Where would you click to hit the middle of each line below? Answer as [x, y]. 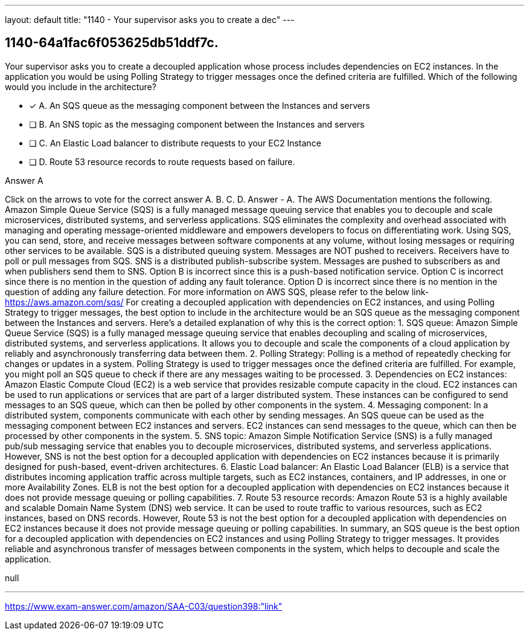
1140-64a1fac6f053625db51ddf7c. [112, 43]
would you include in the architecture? [81, 86]
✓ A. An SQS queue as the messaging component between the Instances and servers [200, 105]
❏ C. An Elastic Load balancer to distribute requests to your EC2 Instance [175, 143]
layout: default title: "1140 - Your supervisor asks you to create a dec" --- [150, 20]
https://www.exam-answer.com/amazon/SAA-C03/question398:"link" [144, 606]
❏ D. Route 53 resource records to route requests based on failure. [162, 161]
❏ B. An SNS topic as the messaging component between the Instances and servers [197, 124]
